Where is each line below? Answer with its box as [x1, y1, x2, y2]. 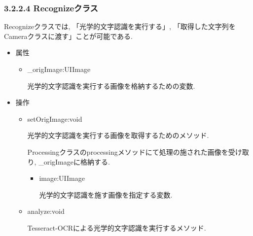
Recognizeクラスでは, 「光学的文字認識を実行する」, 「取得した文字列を [4, 21, 236, 32]
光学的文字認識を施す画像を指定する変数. [39, 189, 173, 200]
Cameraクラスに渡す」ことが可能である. [4, 31, 133, 41]
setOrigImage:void [27, 113, 82, 124]
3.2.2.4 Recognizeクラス [4, 1, 98, 14]
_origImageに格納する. [38, 156, 110, 167]
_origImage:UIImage [27, 64, 91, 74]
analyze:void [27, 206, 65, 216]
